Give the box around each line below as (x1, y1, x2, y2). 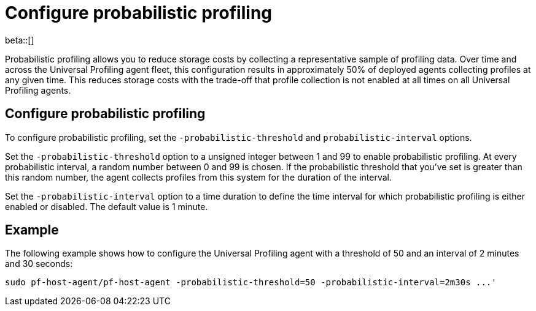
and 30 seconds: (5, 258, 73, 269)
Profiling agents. (5, 84, 71, 96)
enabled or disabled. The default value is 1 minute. (5, 201, 208, 212)
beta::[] (5, 34, 34, 45)
